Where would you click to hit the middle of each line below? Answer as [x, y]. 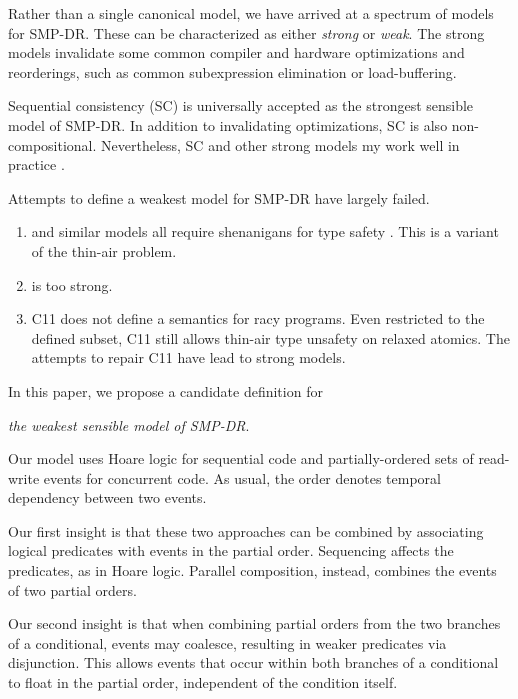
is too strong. [72, 284]
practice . [36, 164]
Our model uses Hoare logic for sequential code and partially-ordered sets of [241, 458]
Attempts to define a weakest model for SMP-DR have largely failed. [219, 197]
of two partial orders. [72, 589]
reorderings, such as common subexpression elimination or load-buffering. [232, 71]
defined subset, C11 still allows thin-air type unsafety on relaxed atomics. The [270, 337]
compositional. [52, 144]
